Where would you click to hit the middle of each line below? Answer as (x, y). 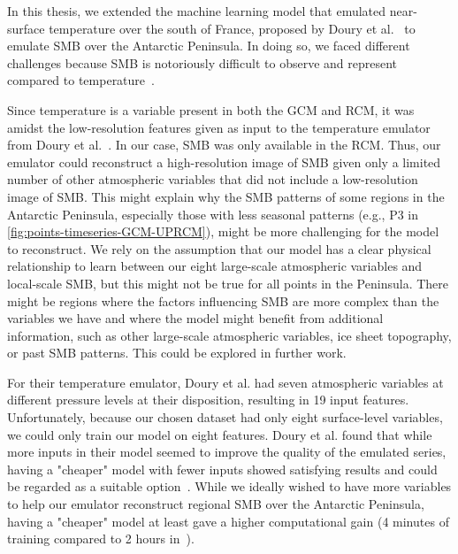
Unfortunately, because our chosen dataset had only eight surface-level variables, (225, 417)
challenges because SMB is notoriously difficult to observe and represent (202, 62)
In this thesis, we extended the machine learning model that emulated (197, 11)
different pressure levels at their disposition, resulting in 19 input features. (208, 400)
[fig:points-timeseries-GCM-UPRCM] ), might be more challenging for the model (223, 231)
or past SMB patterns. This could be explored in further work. (177, 353)
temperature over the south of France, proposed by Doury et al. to (232, 28)
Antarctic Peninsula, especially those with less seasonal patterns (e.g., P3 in (213, 214)
